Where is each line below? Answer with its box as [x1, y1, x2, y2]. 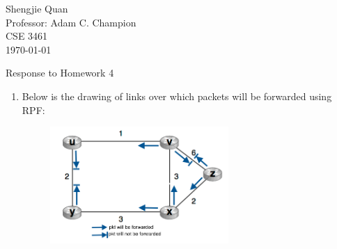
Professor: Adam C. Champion [6, 15, 136, 29]
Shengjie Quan [6, 1, 68, 15]
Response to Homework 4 [6, 65, 114, 80]
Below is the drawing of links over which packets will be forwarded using [22, 88, 332, 103]
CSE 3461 [6, 29, 48, 43]
